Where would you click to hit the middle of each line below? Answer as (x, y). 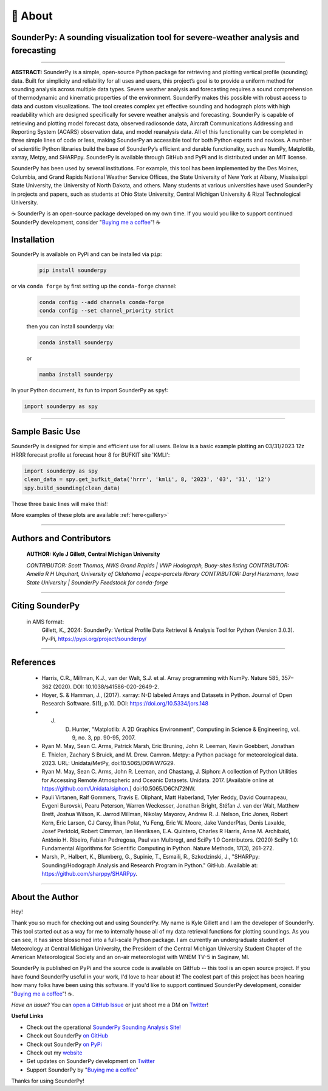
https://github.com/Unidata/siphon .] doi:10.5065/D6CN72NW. (119, 789)
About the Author (45, 897)
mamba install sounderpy (76, 374)
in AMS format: (45, 622)
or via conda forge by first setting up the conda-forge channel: (94, 286)
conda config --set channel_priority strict (107, 311)
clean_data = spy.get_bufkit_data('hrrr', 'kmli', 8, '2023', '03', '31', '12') (147, 480)
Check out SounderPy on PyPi (64, 1044)
